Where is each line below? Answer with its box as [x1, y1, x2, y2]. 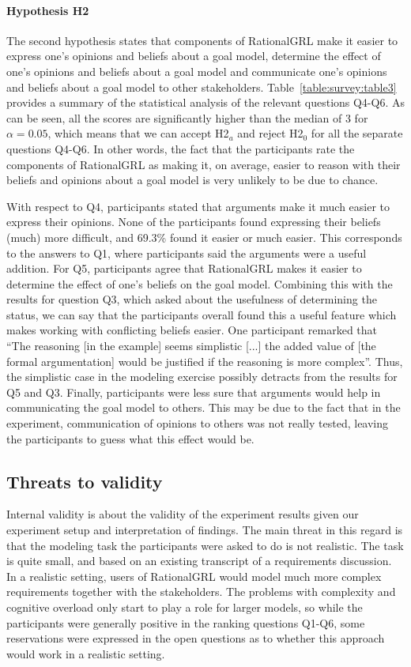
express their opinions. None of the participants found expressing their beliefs [6, 213, 381, 230]
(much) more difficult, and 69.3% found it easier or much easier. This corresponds [6, 228, 402, 245]
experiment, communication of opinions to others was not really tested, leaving [6, 415, 389, 431]
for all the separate [311, 125, 403, 141]
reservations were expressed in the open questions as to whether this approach [6, 630, 385, 646]
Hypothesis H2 [6, 2, 89, 18]
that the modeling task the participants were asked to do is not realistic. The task [6, 537, 404, 553]
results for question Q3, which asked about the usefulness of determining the [6, 291, 377, 307]
